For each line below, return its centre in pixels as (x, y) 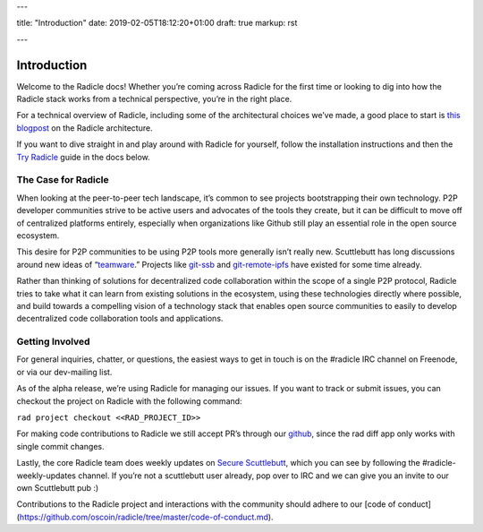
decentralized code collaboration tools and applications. (120, 319)
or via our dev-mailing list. (64, 372)
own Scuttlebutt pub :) (58, 487)
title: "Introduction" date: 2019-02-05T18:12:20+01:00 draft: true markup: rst (157, 23)
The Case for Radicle (63, 180)
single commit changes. (60, 446)
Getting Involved (53, 342)
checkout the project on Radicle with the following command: (129, 401)
